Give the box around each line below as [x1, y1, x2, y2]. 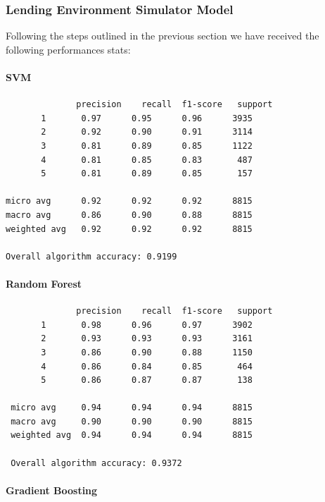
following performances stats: [6, 42, 131, 56]
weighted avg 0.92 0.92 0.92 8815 [6, 224, 253, 234]
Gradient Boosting [6, 482, 98, 497]
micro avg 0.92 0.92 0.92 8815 [6, 196, 253, 207]
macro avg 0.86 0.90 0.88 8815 [6, 209, 253, 220]
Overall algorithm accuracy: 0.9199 [6, 251, 177, 262]
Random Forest [6, 276, 82, 290]
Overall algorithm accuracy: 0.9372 [11, 458, 182, 468]
